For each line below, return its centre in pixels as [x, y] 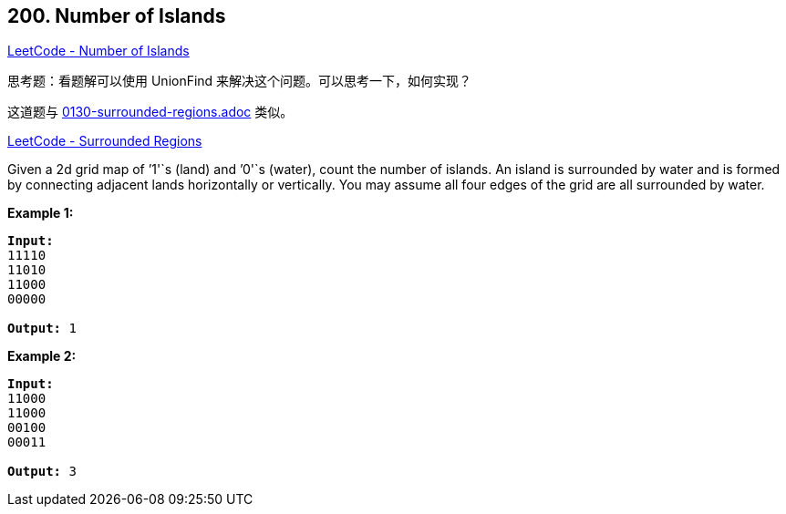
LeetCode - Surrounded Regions [105, 141]
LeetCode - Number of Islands [98, 51]
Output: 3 [42, 472]
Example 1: [41, 213]
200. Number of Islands [117, 16]
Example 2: [42, 356]
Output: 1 [42, 329]
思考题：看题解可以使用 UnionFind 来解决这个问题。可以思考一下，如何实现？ [240, 81]
